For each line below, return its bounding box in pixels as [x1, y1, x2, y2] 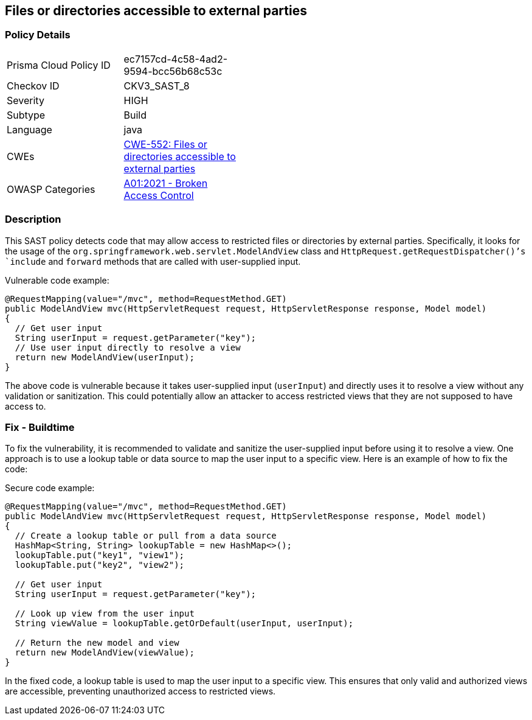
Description [5, 213, 61, 226]
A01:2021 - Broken [123, 177, 208, 189]
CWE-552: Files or [123, 138, 207, 150]
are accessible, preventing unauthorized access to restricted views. [5, 686, 276, 697]
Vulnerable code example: [5, 274, 109, 285]
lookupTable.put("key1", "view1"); [15, 550, 185, 561]
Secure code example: [5, 483, 95, 494]
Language [7, 123, 52, 136]
